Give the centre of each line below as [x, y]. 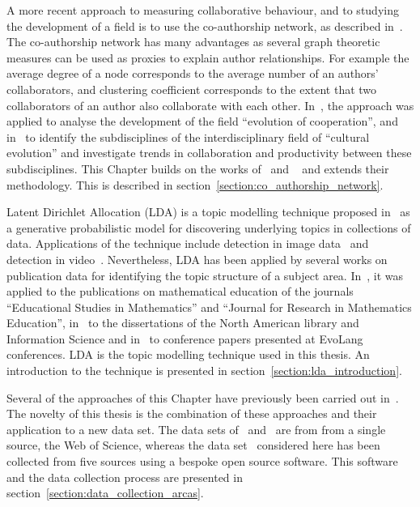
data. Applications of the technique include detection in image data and [188, 243]
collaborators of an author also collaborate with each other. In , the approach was [210, 105]
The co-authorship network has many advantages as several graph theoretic [193, 42]
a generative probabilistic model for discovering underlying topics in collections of [209, 227]
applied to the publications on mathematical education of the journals [180, 291]
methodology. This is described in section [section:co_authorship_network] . [195, 184]
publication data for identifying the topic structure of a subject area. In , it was [205, 275]
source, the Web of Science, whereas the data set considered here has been [193, 445]
